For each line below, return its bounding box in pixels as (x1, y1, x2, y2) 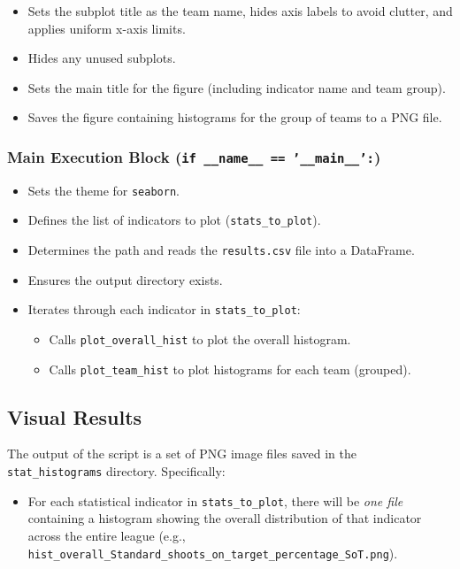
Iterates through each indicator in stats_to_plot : (27, 300, 301, 319)
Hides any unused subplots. (27, 49, 176, 67)
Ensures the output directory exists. (27, 270, 223, 288)
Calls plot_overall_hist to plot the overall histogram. (49, 329, 351, 348)
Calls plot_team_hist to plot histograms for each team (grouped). (49, 359, 411, 378)
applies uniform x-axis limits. (27, 19, 186, 37)
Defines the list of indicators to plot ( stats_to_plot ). (27, 211, 321, 229)
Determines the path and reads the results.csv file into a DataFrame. (27, 241, 415, 259)
